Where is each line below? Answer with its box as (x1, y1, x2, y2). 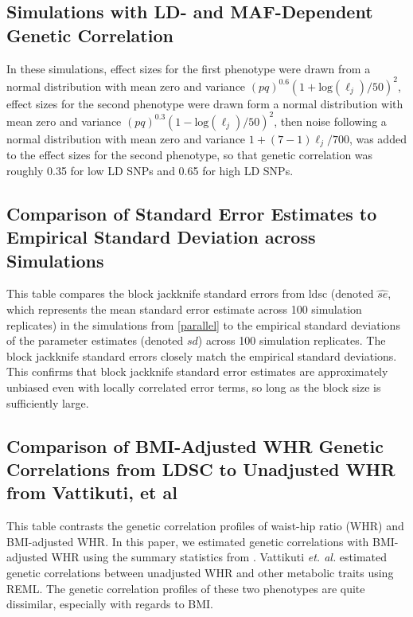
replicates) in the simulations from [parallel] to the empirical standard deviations (6, 316, 400, 333)
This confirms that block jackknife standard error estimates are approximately (6, 363, 388, 380)
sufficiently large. (6, 394, 89, 411)
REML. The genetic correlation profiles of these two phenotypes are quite (6, 580, 365, 596)
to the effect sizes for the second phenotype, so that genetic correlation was (6, 146, 373, 163)
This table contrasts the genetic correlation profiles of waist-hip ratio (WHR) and (6, 517, 404, 534)
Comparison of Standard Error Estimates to (6, 201, 377, 225)
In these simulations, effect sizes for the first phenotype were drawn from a (6, 60, 371, 76)
